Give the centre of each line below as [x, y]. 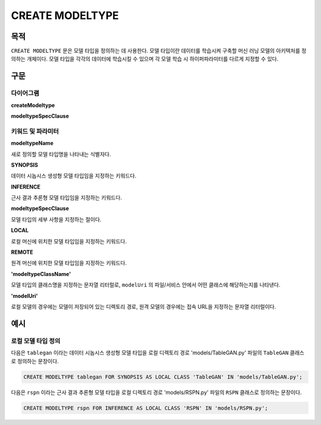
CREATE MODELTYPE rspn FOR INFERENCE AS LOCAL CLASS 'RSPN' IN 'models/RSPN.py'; [146, 408]
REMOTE [22, 252]
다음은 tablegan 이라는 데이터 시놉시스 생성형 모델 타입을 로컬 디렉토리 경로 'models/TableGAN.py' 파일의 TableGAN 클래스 [158, 353]
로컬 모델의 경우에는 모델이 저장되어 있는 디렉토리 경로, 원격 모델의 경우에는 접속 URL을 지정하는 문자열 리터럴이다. [144, 307]
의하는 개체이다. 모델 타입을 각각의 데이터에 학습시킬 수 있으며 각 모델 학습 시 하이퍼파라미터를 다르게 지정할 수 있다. [145, 59]
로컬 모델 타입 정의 [36, 341]
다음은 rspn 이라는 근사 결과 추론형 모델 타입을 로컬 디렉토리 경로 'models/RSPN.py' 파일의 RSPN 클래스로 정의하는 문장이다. [156, 392]
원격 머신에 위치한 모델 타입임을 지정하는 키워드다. [69, 263]
